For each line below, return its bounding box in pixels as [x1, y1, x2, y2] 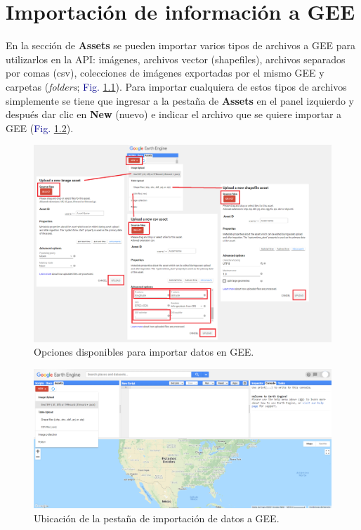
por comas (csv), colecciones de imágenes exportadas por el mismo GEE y [6, 65, 324, 80]
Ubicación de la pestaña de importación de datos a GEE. [34, 510, 280, 525]
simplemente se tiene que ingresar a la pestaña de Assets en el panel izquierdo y [6, 93, 354, 108]
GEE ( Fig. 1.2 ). [6, 120, 74, 135]
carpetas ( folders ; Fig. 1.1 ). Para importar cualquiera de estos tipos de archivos [6, 79, 347, 93]
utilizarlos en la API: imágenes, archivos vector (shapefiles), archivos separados [6, 51, 346, 66]
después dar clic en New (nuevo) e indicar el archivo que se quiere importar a [6, 107, 342, 122]
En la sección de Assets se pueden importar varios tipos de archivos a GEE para [6, 38, 356, 53]
